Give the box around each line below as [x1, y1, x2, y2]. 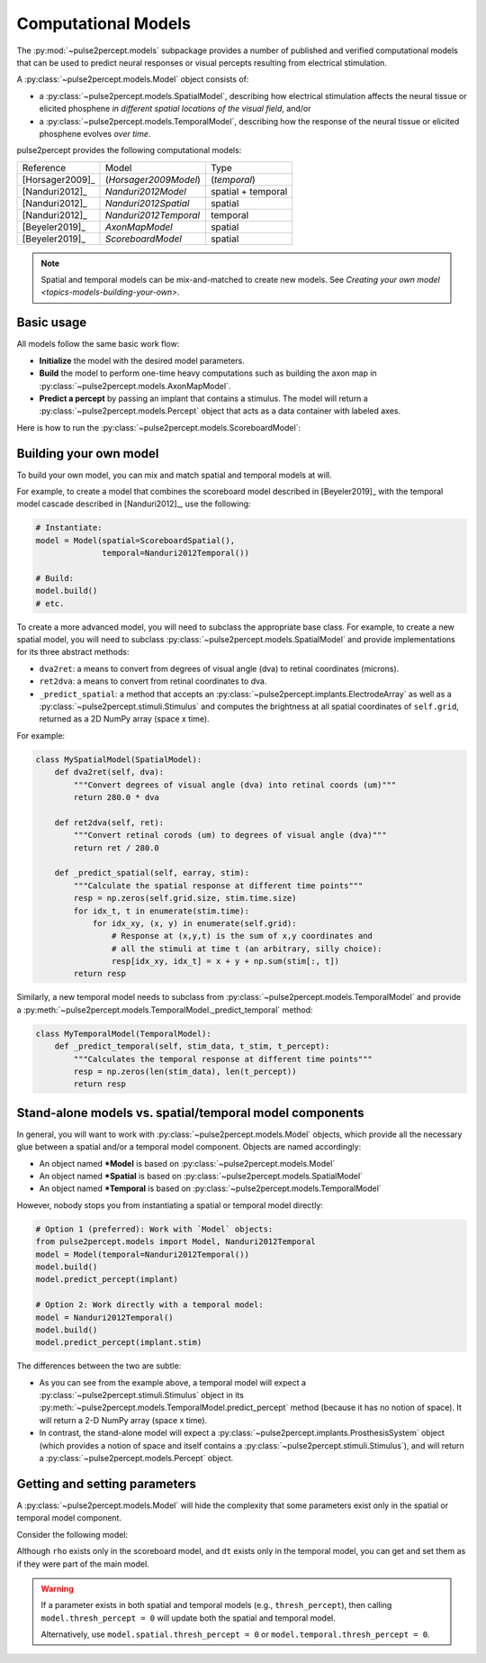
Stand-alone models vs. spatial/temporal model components [16, 1104, 364, 1121]
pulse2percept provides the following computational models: [16, 145, 242, 156]
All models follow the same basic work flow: [16, 339, 180, 350]
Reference [22, 161, 67, 174]
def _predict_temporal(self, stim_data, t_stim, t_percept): [54, 1041, 330, 1051]
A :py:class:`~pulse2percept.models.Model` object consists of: [16, 74, 249, 85]
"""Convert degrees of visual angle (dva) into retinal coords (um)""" [73, 779, 397, 790]
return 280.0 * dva [73, 792, 159, 802]
